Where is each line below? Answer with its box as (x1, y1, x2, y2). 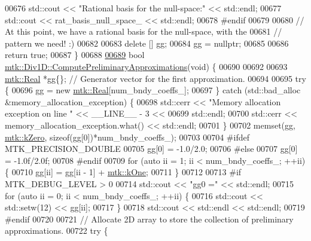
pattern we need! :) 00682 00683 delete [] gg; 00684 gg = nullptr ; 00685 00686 (5, 36, 289, 49)
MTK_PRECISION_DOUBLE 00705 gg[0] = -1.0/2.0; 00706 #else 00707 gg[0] (5, 142, 298, 155)
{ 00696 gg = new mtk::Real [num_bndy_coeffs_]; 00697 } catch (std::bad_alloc (5, 84, 301, 96)
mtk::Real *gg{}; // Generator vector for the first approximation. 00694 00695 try (5, 72, 306, 84)
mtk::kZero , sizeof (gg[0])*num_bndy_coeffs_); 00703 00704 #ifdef (5, 130, 249, 143)
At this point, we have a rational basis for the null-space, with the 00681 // (5, 25, 282, 38)
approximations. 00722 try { (5, 224, 108, 237)
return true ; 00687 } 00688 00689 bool (5, 48, 145, 61)
